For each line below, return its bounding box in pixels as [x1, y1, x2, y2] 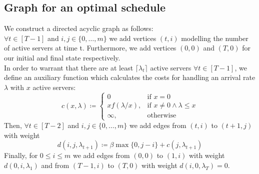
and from [41, 159, 69, 170]
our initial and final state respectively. [4, 52, 120, 62]
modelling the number [181, 32, 248, 43]
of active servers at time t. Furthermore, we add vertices [4, 42, 176, 53]
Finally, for [4, 150, 38, 160]
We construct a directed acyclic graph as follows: [4, 23, 153, 33]
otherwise [147, 111, 176, 119]
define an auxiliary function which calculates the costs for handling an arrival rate [4, 72, 255, 82]
